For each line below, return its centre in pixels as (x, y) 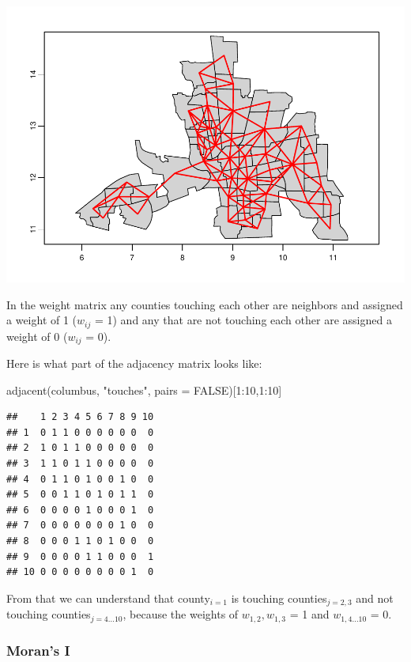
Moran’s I (38, 650)
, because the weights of (181, 614)
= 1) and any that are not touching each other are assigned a (243, 320)
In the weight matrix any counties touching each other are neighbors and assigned (205, 304)
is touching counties (279, 598)
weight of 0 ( (37, 336)
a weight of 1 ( (42, 320)
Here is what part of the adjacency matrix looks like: (134, 363)
